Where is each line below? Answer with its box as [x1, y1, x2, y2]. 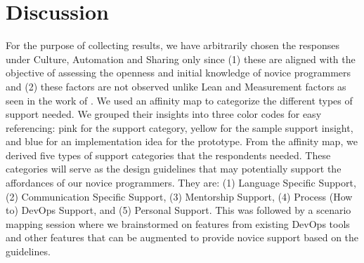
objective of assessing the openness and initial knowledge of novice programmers [6, 65, 351, 80]
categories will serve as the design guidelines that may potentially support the [6, 161, 342, 176]
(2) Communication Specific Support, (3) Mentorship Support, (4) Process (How [6, 189, 353, 203]
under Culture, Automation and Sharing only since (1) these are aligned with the [6, 51, 356, 66]
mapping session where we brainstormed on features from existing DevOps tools [6, 216, 350, 231]
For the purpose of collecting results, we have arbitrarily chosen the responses [6, 38, 340, 53]
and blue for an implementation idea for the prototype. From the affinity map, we [6, 134, 358, 149]
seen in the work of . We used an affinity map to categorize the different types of [6, 93, 353, 107]
